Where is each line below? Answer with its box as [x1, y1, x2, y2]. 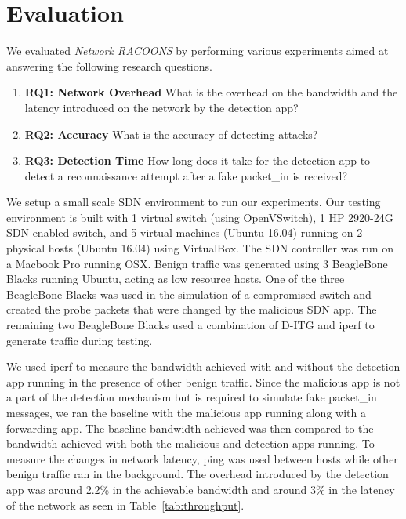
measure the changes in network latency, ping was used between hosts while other [6, 450, 398, 466]
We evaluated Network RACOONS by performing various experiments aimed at [6, 42, 389, 59]
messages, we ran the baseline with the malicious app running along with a [6, 405, 366, 420]
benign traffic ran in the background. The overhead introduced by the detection [6, 466, 389, 482]
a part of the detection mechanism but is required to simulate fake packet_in [6, 389, 377, 405]
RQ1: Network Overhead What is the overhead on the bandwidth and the [24, 84, 398, 100]
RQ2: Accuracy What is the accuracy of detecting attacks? [24, 125, 318, 142]
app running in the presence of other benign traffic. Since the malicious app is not [6, 373, 401, 390]
